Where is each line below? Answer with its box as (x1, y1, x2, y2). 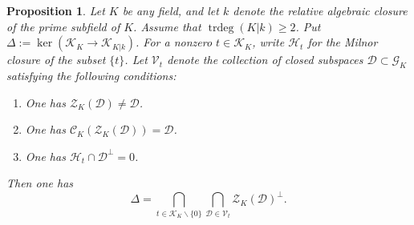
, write (252, 34, 285, 50)
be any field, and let (122, 2, 219, 18)
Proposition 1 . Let (6, 2, 105, 18)
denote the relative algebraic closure (233, 2, 408, 18)
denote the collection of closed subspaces (167, 51, 363, 68)
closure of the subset (6, 51, 106, 68)
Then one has (6, 175, 74, 191)
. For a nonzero (136, 34, 213, 50)
